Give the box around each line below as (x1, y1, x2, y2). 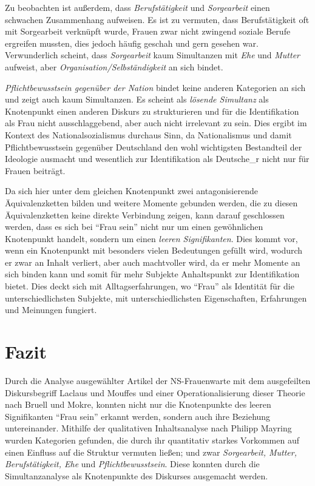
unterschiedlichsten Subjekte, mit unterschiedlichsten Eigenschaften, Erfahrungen (5, 291, 307, 304)
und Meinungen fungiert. (5, 303, 97, 316)
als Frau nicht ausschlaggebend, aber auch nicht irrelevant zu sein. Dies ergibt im (5, 116, 307, 129)
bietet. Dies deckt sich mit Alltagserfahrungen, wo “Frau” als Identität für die (5, 280, 294, 292)
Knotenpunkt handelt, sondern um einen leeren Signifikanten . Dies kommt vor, (5, 232, 298, 245)
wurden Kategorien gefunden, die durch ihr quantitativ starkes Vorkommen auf (5, 433, 299, 446)
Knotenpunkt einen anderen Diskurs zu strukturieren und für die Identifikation (5, 104, 299, 117)
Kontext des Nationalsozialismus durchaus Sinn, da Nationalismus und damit (5, 128, 292, 141)
